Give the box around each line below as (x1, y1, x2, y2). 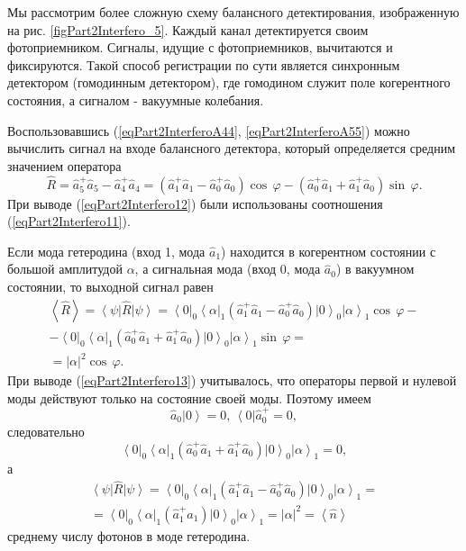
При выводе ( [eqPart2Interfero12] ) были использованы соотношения (7, 194, 383, 212)
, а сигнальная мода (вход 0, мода (134, 259, 321, 278)
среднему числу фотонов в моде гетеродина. (7, 527, 251, 545)
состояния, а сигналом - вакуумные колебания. (7, 90, 264, 109)
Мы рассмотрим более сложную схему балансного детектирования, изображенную (7, 3, 460, 21)
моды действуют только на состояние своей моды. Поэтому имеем (7, 388, 371, 407)
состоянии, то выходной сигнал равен (7, 276, 214, 295)
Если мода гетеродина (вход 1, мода (7, 241, 206, 260)
